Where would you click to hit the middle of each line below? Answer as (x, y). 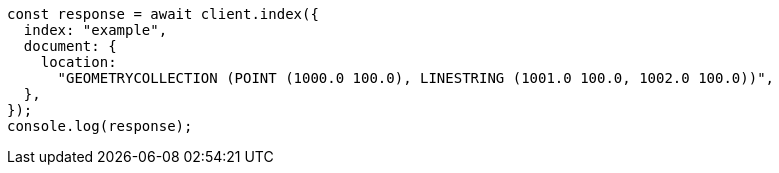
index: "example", (95, 30)
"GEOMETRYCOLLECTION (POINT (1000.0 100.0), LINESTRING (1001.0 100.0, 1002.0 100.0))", (416, 78)
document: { (70, 46)
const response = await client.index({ (163, 14)
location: (78, 62)
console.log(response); (100, 126)
